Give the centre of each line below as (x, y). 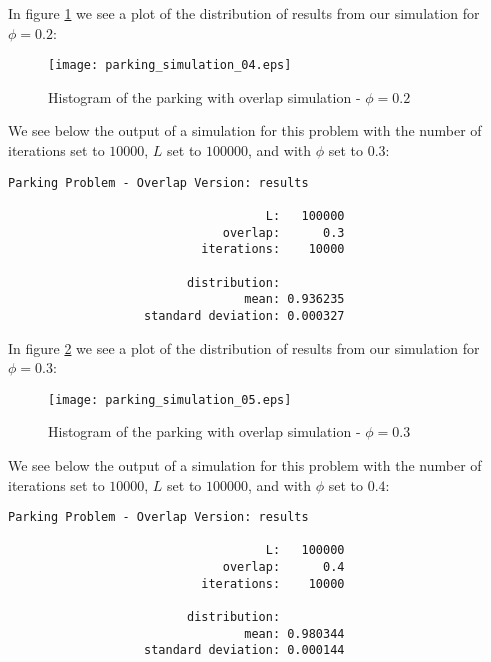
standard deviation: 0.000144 (244, 650)
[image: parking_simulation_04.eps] (170, 65)
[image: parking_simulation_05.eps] (170, 399)
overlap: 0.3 (283, 232)
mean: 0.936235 (294, 299)
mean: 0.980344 (294, 633)
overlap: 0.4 (283, 567)
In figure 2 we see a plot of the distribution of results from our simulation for (244, 347)
